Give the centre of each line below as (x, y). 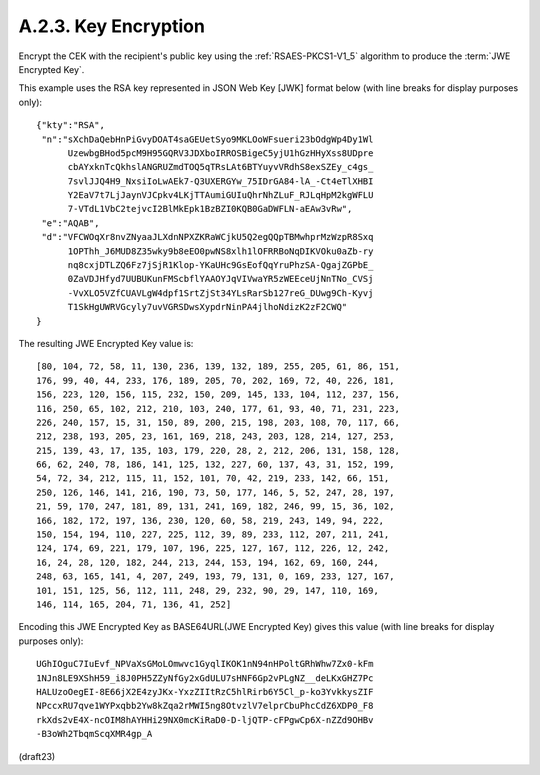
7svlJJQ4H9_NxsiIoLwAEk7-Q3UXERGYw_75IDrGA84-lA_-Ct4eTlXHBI (220, 181)
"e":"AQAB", (70, 223)
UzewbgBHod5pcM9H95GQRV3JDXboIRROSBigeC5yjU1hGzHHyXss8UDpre (220, 153)
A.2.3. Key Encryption (111, 26)
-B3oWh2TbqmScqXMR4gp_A (94, 734)
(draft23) (37, 756)
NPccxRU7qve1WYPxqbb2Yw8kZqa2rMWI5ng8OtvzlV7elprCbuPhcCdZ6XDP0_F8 (205, 706)
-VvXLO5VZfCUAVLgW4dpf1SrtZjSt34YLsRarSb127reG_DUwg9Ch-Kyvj (220, 293)
